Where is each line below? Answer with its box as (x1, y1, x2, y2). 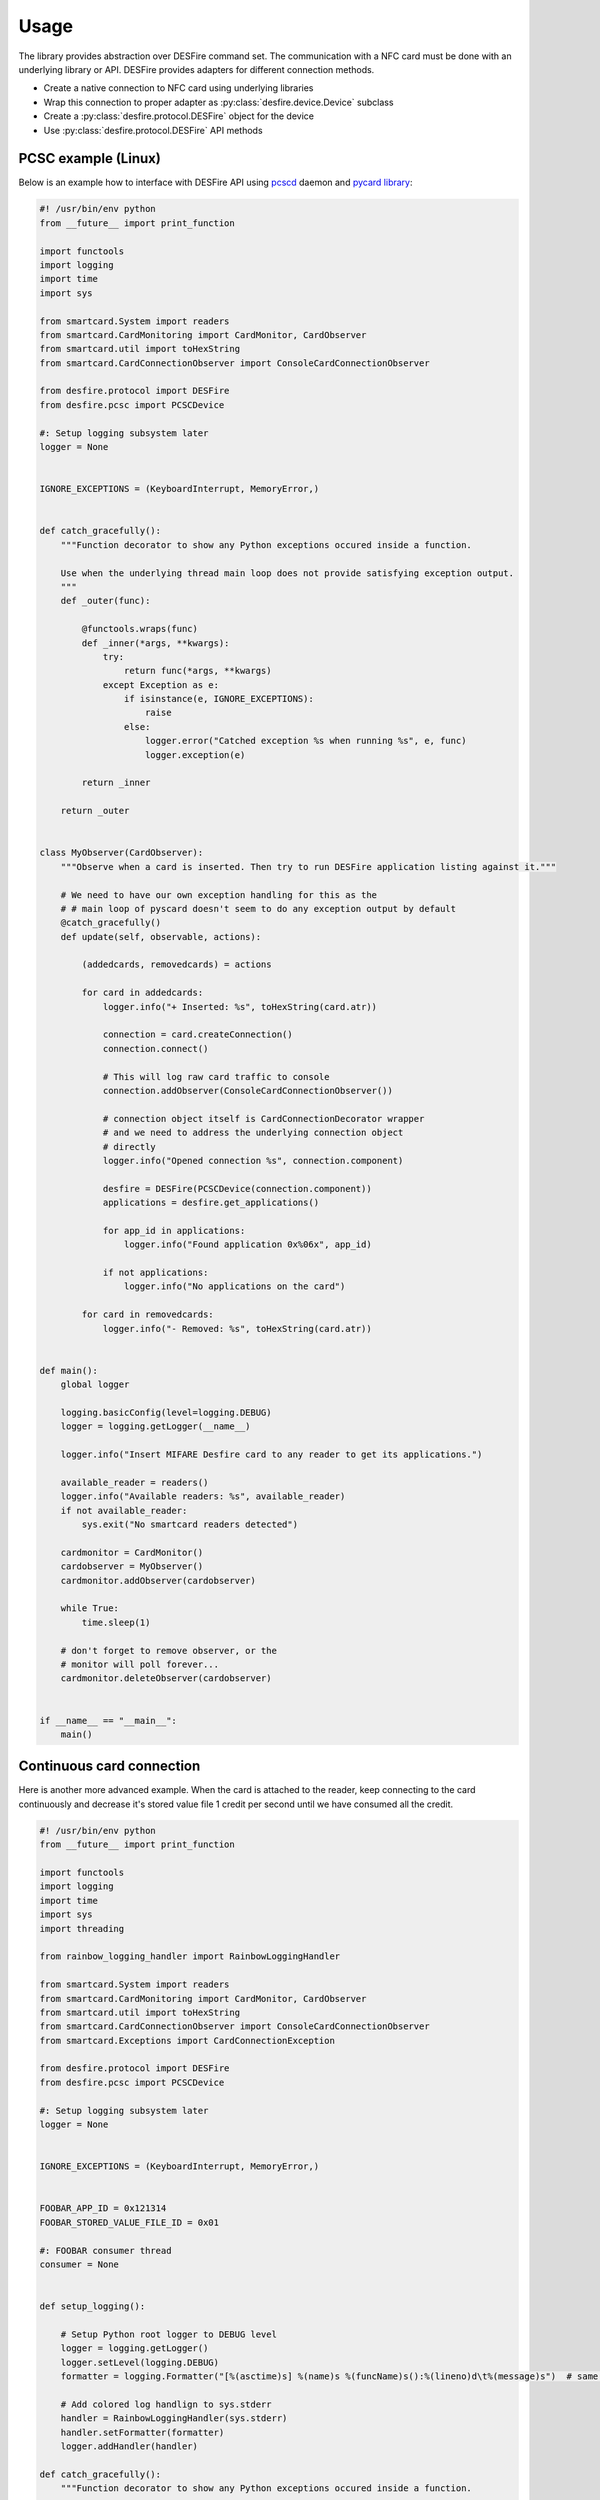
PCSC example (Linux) (18, 150, 162, 167)
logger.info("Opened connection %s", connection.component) (102, 1155, 404, 1166)
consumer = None (39, 2258, 120, 2270)
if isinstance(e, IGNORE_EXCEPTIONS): (123, 693, 314, 705)
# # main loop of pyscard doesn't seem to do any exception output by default (60, 903, 457, 914)
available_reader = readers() (60, 1476, 209, 1488)
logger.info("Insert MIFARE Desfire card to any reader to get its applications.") (60, 1449, 483, 1460)
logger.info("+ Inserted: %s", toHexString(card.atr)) (102, 1001, 378, 1012)
